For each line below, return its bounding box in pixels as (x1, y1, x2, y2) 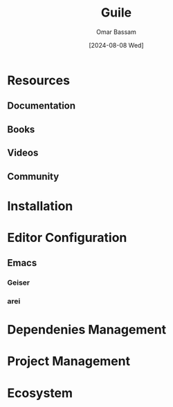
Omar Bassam (96, 28, 136, 36)
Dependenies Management (7, 322, 167, 338)
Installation (7, 198, 73, 214)
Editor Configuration (7, 229, 127, 245)
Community (7, 171, 60, 182)
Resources (7, 73, 71, 88)
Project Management (7, 354, 130, 369)
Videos (7, 147, 39, 159)
